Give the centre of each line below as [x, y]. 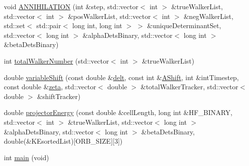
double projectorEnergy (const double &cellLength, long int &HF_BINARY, [118, 112]
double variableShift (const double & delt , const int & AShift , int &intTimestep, [121, 77]
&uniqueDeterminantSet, [184, 25]
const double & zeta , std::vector [50, 87]
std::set [15, 25]
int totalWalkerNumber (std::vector [57, 60]
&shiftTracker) [59, 96]
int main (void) [26, 157]
